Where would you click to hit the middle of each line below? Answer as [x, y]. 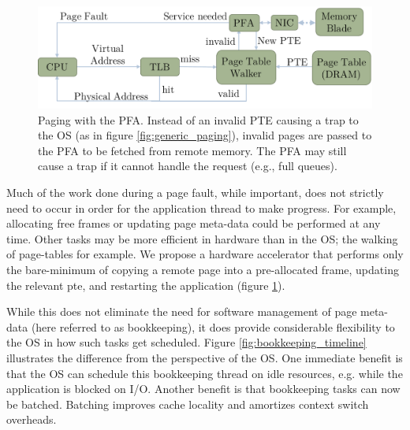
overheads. [32, 419]
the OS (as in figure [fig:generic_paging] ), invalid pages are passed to [205, 135]
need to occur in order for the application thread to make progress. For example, [201, 208]
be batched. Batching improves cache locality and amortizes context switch [188, 404]
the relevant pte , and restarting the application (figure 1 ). [146, 285]
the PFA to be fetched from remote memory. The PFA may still [192, 150]
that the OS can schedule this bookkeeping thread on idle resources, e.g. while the [205, 373]
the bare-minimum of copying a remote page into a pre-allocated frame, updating [203, 269]
